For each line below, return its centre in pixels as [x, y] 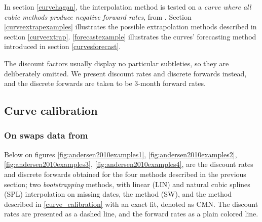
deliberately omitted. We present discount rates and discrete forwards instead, [125, 73]
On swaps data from [46, 135]
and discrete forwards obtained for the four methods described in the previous [125, 174]
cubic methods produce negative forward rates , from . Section [98, 16]
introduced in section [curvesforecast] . [63, 46]
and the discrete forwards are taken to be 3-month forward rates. [105, 83]
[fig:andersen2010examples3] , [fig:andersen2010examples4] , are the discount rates [129, 164]
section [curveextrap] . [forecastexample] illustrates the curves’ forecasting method [130, 36]
